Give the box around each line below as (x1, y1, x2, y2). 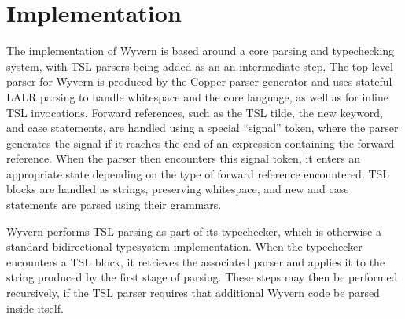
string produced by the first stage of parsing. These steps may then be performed (6, 269, 398, 285)
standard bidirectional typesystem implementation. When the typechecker (6, 238, 363, 255)
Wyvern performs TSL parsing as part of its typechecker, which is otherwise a (6, 222, 381, 239)
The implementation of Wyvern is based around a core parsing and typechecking (6, 42, 395, 59)
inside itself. (6, 299, 64, 316)
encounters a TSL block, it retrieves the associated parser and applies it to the (6, 253, 385, 269)
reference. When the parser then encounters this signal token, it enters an (6, 150, 361, 167)
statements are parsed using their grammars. (6, 196, 222, 213)
